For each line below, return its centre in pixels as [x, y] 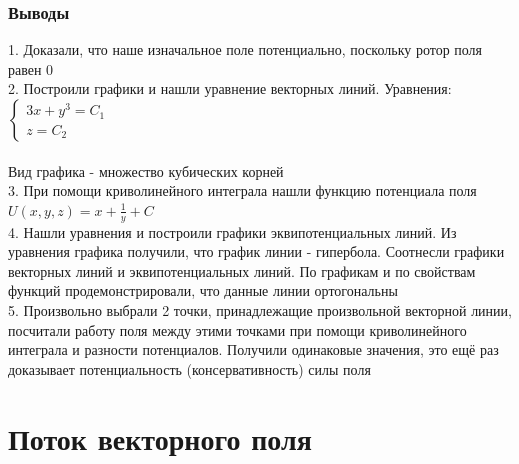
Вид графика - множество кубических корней [146, 170]
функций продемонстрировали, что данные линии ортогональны [203, 290]
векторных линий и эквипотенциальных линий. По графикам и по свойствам [242, 270]
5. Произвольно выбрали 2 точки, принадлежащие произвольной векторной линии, [260, 309]
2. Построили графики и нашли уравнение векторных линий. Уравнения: [230, 88]
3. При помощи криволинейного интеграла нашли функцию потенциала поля [242, 190]
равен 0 [31, 68]
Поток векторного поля [160, 437]
